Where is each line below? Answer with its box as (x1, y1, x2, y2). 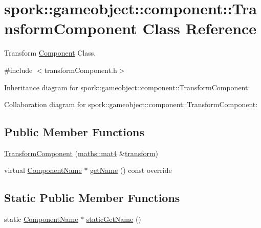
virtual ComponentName (4, 165, 82, 175)
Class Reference (142, 18, 257, 39)
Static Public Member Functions (4, 190, 180, 206)
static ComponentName (4, 214, 78, 224)
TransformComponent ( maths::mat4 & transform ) (4, 147, 159, 158)
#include (4, 64, 33, 75)
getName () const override (90, 165, 172, 175)
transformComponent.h (44, 64, 117, 75)
